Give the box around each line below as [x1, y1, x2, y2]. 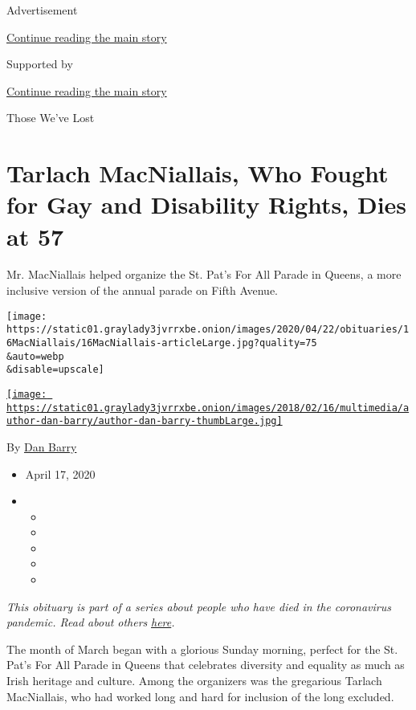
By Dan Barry [6, 438, 77, 455]
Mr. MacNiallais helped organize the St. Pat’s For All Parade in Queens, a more [6, 266, 402, 283]
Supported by [6, 55, 73, 72]
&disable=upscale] [6, 364, 104, 376]
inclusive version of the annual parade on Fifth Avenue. [6, 282, 279, 299]
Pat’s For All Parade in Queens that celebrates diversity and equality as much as [6, 656, 405, 673]
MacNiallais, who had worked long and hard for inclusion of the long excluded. [6, 688, 394, 704]
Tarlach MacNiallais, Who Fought [6, 157, 389, 190]
